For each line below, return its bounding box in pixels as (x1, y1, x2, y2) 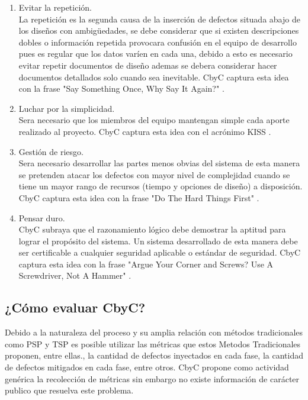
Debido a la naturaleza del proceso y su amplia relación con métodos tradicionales (5, 326, 303, 338)
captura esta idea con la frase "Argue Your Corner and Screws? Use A (18, 257, 274, 270)
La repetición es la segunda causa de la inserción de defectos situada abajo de (18, 12, 300, 25)
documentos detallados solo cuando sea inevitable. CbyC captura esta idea (18, 70, 289, 83)
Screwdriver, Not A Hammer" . (18, 269, 131, 282)
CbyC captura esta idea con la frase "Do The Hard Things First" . (18, 191, 259, 204)
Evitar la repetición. (18, 1, 92, 13)
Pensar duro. (18, 211, 65, 224)
